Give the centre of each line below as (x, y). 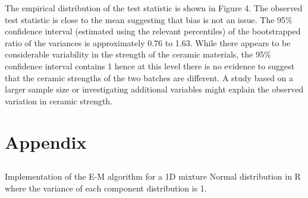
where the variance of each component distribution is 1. (106, 188)
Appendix (46, 141)
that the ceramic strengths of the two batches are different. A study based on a (149, 77)
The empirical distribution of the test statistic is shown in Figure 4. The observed (154, 8)
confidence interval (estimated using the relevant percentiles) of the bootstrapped (153, 31)
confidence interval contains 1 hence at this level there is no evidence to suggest (150, 66)
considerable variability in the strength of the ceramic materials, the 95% (138, 54)
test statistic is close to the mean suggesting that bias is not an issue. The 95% (149, 19)
